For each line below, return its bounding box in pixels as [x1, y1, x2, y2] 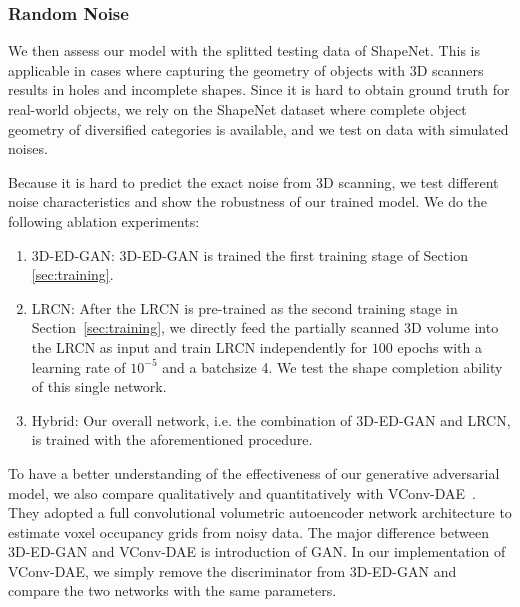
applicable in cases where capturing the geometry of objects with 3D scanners [8, 59, 484, 80]
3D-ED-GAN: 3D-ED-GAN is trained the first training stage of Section [31, 244, 468, 265]
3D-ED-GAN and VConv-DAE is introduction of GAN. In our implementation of [8, 541, 506, 562]
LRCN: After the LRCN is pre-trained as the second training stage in [31, 297, 458, 318]
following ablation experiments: [8, 210, 200, 231]
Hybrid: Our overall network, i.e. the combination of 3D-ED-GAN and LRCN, [31, 409, 511, 430]
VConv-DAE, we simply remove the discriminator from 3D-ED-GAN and [8, 560, 457, 581]
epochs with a [397, 336, 482, 357]
